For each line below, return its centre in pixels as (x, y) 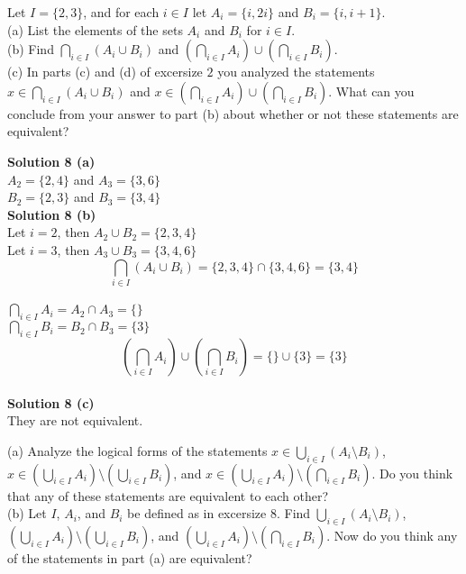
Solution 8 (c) (51, 402)
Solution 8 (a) (51, 161)
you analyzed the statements (296, 72)
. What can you (371, 91)
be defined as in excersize (197, 513)
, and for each (121, 12)
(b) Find (31, 49)
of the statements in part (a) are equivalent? (130, 558)
